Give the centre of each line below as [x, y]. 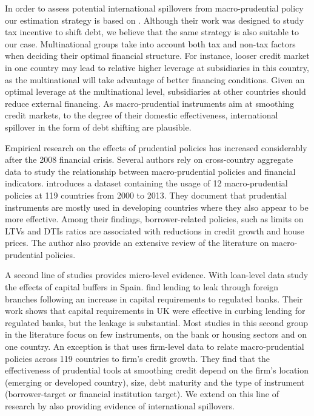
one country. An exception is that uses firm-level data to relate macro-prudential [155, 346]
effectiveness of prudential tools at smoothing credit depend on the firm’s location [157, 370]
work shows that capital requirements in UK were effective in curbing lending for [155, 311]
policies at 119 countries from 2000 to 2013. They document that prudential [146, 195]
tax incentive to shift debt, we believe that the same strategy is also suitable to [152, 32]
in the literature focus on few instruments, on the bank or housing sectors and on [156, 334]
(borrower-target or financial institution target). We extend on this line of [142, 394]
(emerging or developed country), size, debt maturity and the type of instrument [155, 382]
